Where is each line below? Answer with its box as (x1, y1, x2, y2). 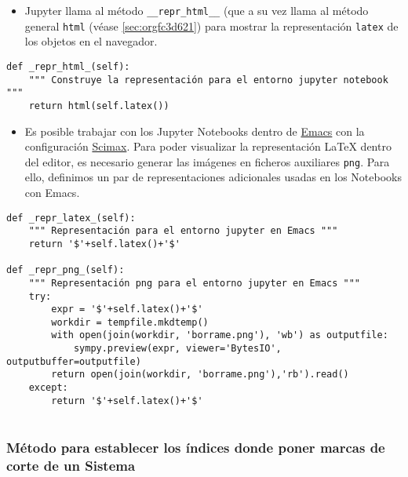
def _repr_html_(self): (6, 60, 130, 72)
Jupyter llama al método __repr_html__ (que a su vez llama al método (24, 2, 369, 18)
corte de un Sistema (6, 455, 136, 475)
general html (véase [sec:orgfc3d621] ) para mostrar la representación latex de (24, 17, 399, 34)
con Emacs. (24, 184, 80, 200)
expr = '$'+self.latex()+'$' (51, 304, 203, 315)
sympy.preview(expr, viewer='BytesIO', (73, 343, 282, 355)
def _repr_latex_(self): (6, 212, 136, 224)
